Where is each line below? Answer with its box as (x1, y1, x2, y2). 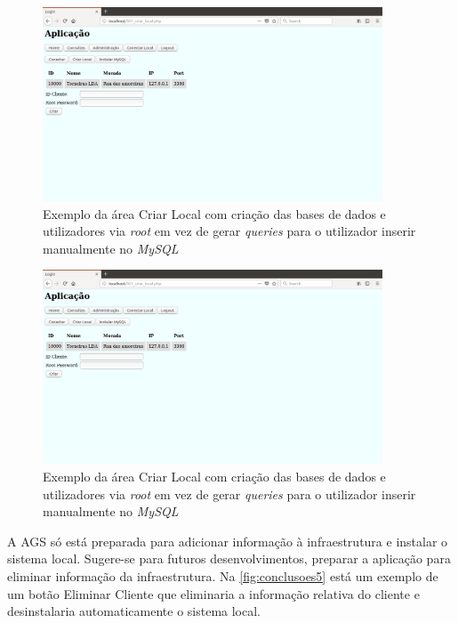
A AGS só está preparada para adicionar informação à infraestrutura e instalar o (7, 531, 448, 550)
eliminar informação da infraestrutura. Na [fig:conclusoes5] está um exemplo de (7, 566, 438, 585)
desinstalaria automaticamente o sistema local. (7, 602, 261, 620)
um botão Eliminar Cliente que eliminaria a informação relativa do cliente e (7, 584, 420, 603)
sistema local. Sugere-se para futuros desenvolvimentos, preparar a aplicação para (7, 549, 451, 568)
